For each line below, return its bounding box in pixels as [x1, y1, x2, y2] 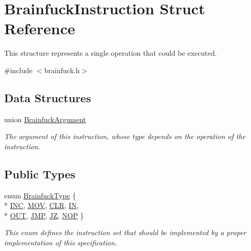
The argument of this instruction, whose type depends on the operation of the [4, 131, 246, 142]
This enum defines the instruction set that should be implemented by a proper [4, 227, 246, 238]
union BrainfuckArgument [4, 113, 86, 124]
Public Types [4, 166, 76, 181]
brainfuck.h [44, 64, 80, 75]
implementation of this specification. [4, 237, 117, 248]
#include [4, 64, 33, 75]
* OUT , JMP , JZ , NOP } [4, 210, 84, 220]
